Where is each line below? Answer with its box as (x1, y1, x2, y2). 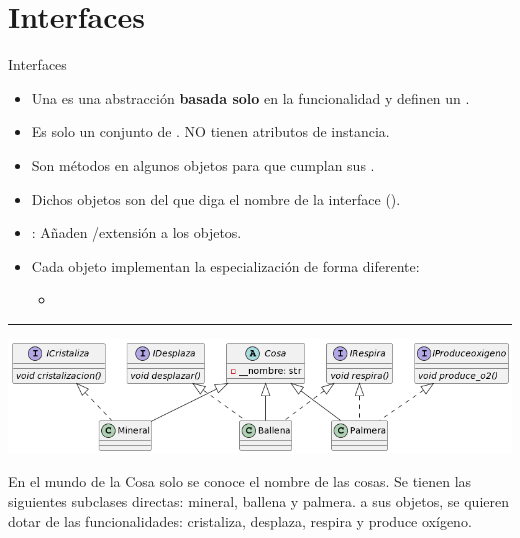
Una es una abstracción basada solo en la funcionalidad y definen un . (31, 87, 470, 108)
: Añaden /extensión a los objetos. (31, 222, 242, 243)
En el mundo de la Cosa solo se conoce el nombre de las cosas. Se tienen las (8, 471, 472, 492)
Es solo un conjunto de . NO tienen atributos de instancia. (31, 121, 390, 142)
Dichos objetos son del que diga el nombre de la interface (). (31, 188, 401, 209)
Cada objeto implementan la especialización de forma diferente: (31, 255, 420, 276)
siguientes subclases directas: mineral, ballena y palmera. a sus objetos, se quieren (8, 491, 510, 512)
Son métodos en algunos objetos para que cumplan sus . (31, 154, 375, 175)
